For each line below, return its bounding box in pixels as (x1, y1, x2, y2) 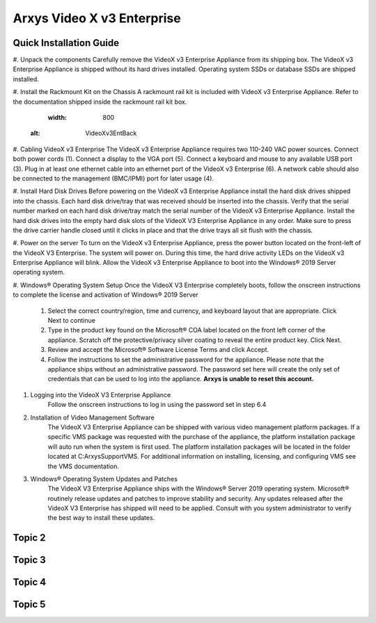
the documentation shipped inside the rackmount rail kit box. (13, 98, 187, 106)
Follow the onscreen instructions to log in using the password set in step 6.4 (47, 401, 267, 409)
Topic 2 (13, 532, 46, 544)
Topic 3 (13, 554, 47, 566)
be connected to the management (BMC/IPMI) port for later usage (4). (13, 174, 214, 183)
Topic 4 (13, 576, 47, 588)
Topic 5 (13, 599, 46, 610)
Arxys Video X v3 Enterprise (13, 10, 181, 26)
